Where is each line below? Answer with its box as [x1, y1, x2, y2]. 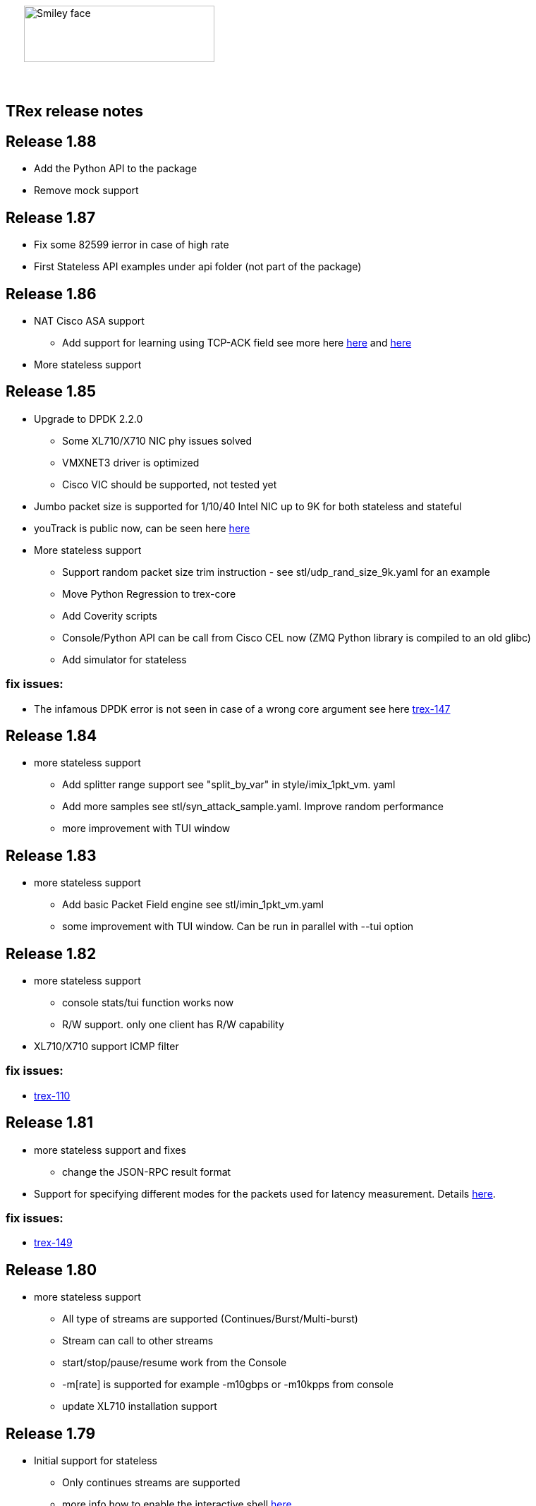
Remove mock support [34, 184, 139, 197]
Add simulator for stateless [62, 653, 187, 665]
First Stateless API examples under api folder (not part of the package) [34, 260, 362, 273]
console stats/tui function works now [62, 996, 234, 1009]
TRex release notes [6, 102, 143, 121]
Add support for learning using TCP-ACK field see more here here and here [62, 336, 412, 349]
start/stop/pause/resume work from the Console [62, 1356, 287, 1369]
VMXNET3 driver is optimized [62, 456, 200, 469]
